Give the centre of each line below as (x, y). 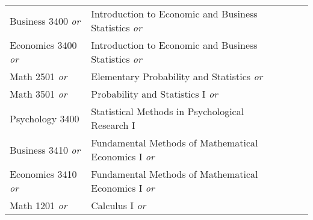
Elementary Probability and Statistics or (177, 76)
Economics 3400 (43, 45)
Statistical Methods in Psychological (168, 111)
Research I (113, 125)
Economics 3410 (43, 174)
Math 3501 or (39, 94)
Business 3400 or (45, 20)
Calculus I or (119, 205)
